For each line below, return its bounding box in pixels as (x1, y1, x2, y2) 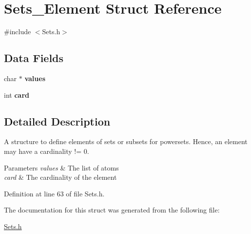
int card (4, 89, 29, 100)
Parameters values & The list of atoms (4, 162, 119, 172)
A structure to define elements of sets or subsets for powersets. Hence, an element (4, 136, 248, 147)
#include (4, 26, 31, 37)
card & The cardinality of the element (4, 172, 117, 182)
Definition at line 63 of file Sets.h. (4, 188, 105, 198)
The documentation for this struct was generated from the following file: (4, 205, 220, 215)
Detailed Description (4, 113, 111, 128)
